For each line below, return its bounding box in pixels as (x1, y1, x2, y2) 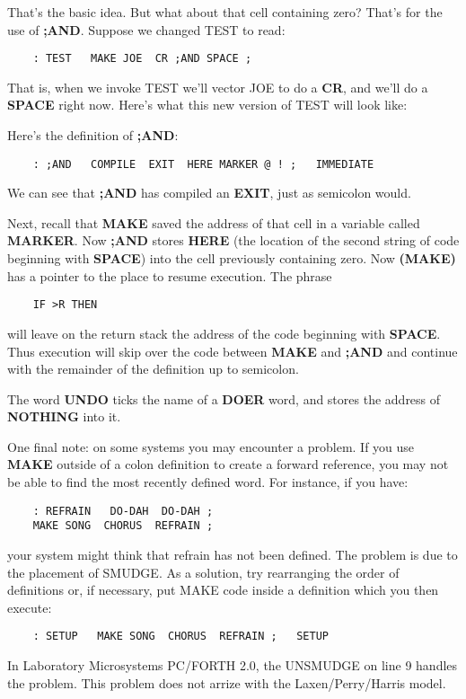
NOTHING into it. (7, 407, 121, 426)
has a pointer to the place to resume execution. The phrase (7, 266, 332, 285)
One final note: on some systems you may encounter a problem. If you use (7, 437, 415, 456)
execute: (7, 597, 52, 616)
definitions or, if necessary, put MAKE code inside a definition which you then (7, 580, 439, 599)
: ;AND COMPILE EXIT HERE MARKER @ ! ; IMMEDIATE (32, 157, 374, 171)
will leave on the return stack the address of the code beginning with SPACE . (7, 323, 441, 342)
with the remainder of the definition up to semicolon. (7, 359, 299, 378)
